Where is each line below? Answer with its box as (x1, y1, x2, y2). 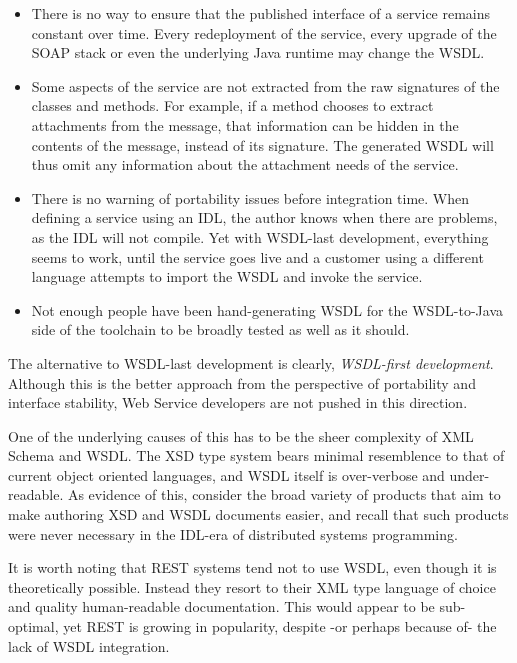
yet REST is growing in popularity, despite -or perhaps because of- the (63, 616, 497, 637)
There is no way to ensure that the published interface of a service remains (31, 3, 491, 23)
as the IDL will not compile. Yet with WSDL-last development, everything (31, 226, 489, 247)
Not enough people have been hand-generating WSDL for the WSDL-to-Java (31, 299, 504, 320)
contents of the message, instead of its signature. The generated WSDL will (31, 134, 494, 155)
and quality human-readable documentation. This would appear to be (8, 596, 435, 617)
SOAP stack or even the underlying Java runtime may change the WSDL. (31, 42, 485, 63)
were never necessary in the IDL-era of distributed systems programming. (8, 523, 458, 544)
